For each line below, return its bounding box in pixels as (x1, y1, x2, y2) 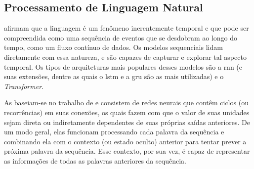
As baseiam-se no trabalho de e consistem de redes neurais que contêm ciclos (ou (4, 97, 249, 108)
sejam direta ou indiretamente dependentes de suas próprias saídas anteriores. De (4, 117, 251, 127)
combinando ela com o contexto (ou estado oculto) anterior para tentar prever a (4, 136, 247, 146)
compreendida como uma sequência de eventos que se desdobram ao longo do (4, 32, 238, 42)
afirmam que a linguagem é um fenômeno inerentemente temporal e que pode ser (4, 23, 249, 33)
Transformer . (4, 81, 43, 91)
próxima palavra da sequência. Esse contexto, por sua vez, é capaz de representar (4, 146, 250, 156)
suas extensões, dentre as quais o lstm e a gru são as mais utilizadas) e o (4, 71, 224, 82)
